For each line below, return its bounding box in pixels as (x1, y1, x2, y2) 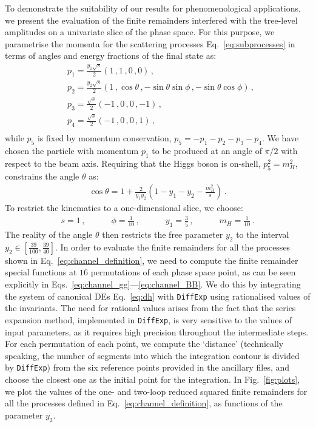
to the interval (236, 228, 289, 241)
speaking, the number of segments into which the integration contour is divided (5, 349, 300, 361)
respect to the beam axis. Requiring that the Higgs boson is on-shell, (5, 156, 261, 169)
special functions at (5, 266, 77, 278)
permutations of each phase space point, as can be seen (90, 266, 296, 278)
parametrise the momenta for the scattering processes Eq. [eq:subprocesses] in (5, 37, 295, 50)
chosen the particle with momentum (5, 144, 139, 156)
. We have (261, 132, 299, 144)
